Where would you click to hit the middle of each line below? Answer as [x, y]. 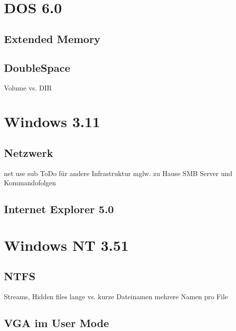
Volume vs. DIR [28, 88]
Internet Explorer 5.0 [59, 209]
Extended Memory [52, 38]
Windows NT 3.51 [66, 245]
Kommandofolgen [30, 183]
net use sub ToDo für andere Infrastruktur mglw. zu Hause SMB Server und [118, 173]
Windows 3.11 [52, 121]
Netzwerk [29, 152]
